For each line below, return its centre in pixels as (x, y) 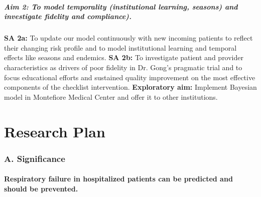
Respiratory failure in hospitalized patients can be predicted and (118, 179)
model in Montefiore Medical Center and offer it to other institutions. (111, 96)
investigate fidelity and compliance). (68, 16)
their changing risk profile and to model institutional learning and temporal (120, 47)
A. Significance (35, 158)
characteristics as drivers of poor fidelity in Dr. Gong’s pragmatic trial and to (123, 67)
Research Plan (55, 131)
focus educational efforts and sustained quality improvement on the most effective (130, 77)
